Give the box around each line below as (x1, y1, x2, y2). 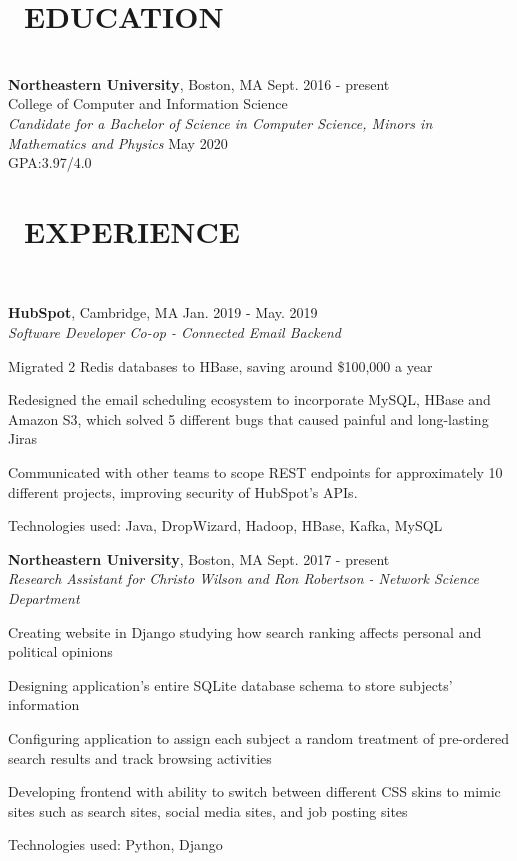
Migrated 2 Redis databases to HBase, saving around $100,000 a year (8, 355, 433, 376)
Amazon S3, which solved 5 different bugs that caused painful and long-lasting (8, 408, 489, 429)
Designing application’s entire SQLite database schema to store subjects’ (8, 674, 453, 695)
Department (8, 587, 80, 608)
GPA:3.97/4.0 (8, 152, 92, 173)
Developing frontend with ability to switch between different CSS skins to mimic (8, 781, 501, 802)
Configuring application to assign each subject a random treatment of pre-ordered (8, 727, 509, 748)
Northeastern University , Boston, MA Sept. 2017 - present (8, 548, 390, 569)
